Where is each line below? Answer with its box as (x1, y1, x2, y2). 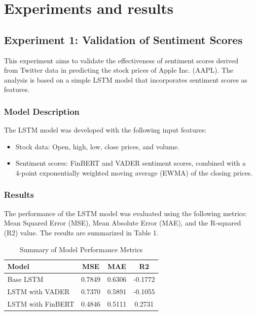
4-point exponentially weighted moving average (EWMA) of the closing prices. (15, 167, 253, 178)
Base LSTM (7, 273, 43, 284)
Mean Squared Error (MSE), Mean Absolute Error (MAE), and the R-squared (4, 218, 241, 228)
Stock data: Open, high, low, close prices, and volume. (15, 141, 180, 151)
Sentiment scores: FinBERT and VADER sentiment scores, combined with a (15, 158, 246, 168)
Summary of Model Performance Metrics (20, 244, 143, 254)
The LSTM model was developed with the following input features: (4, 125, 207, 135)
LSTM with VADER (7, 286, 70, 296)
